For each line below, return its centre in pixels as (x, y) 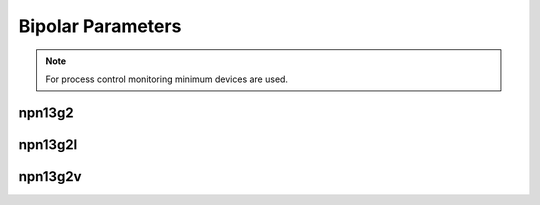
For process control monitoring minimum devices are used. (167, 79)
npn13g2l (48, 144)
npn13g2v (50, 176)
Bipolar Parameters (100, 26)
